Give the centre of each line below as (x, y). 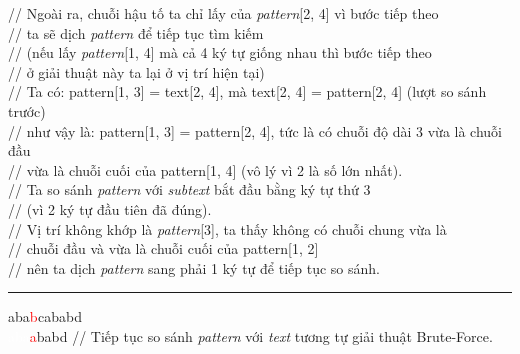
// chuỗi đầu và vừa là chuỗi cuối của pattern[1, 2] (163, 248)
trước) (27, 110)
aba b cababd (45, 316)
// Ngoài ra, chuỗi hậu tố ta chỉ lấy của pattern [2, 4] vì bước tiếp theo (223, 13)
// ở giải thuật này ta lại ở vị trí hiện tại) (136, 71)
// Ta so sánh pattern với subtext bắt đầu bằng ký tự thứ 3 (189, 189)
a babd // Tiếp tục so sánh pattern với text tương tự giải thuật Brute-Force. (261, 335)
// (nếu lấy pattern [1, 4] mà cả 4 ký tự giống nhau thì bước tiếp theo (220, 52)
